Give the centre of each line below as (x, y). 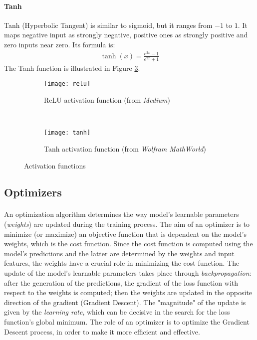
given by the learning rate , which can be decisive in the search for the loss (117, 312)
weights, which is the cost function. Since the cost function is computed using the (128, 244)
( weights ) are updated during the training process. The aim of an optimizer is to (127, 224)
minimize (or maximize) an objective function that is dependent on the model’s (125, 234)
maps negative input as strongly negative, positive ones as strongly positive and (126, 35)
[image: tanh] (67, 133)
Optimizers (33, 192)
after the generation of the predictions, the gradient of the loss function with (121, 282)
